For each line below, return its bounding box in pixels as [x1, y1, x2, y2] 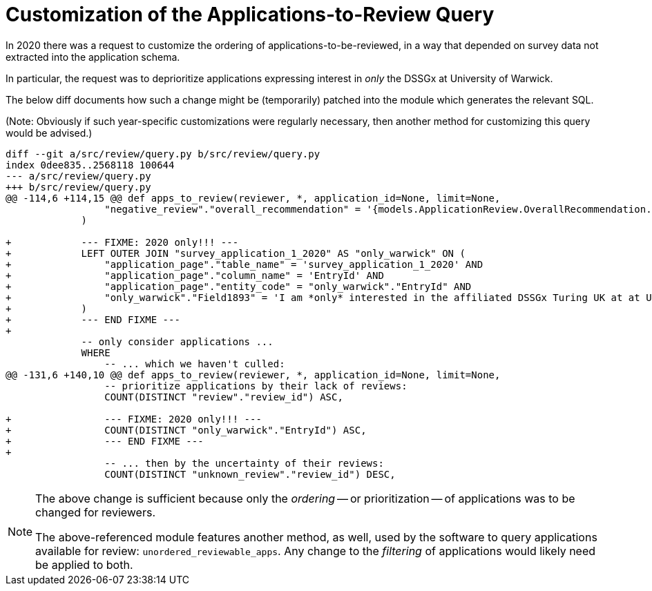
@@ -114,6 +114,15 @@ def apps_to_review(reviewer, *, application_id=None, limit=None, [6, 192, 501, 204]
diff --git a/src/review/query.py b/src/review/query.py [6, 148, 320, 159]
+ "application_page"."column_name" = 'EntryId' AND [6, 269, 384, 281]
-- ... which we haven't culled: [104, 358, 285, 369]
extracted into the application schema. [6, 50, 180, 63]
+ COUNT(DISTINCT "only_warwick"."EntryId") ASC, [6, 424, 367, 436]
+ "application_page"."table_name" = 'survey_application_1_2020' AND [6, 258, 483, 270]
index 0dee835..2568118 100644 [6, 159, 175, 171]
